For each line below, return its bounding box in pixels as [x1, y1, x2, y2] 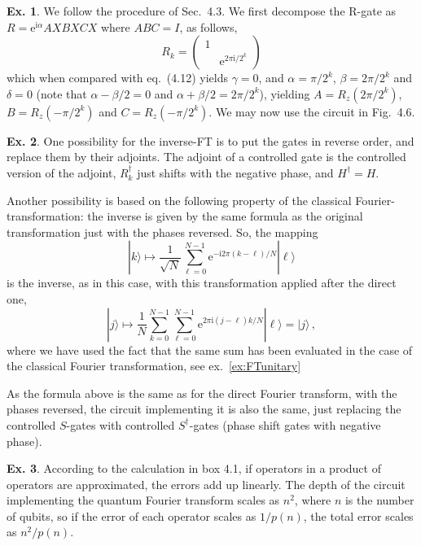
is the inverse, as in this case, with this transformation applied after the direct [7, 274, 397, 291]
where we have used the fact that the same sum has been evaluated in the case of [7, 341, 413, 358]
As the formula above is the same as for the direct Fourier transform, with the [7, 384, 397, 401]
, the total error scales [303, 507, 414, 524]
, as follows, [179, 18, 238, 35]
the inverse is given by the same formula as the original [87, 207, 363, 225]
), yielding [259, 85, 310, 102]
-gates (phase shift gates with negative [189, 416, 381, 433]
